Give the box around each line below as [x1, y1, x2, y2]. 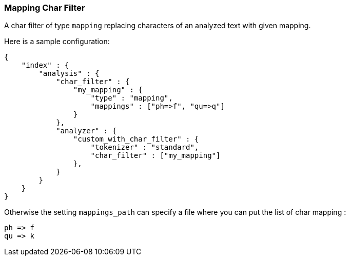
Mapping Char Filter [4, 3, 85, 13]
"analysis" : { [38, 69, 100, 78]
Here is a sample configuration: [4, 37, 110, 46]
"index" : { [21, 61, 69, 70]
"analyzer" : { [56, 127, 117, 135]
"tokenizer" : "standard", [90, 143, 199, 152]
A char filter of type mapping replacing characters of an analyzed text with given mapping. [4, 21, 311, 30]
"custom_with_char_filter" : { [73, 135, 199, 144]
